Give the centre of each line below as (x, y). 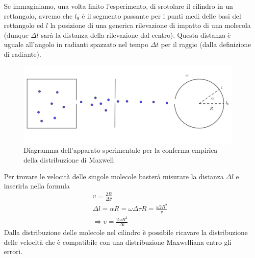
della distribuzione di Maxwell (69, 159)
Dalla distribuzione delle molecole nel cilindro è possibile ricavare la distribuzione (126, 232)
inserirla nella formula (37, 186)
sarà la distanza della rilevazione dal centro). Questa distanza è (136, 35)
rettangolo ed (24, 25)
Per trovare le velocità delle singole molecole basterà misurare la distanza (114, 176)
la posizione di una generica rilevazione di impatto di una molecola (150, 25)
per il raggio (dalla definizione (206, 44)
